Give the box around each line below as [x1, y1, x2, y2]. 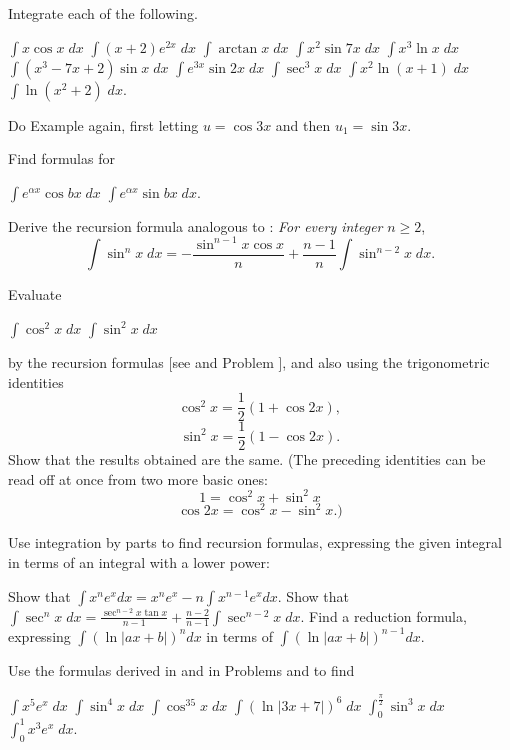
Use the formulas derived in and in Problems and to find [8, 659, 355, 680]
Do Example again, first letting [8, 114, 199, 135]
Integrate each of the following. [8, 3, 198, 23]
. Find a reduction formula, [300, 605, 467, 626]
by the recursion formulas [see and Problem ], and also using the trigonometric [8, 351, 490, 372]
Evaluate [8, 284, 62, 305]
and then [275, 114, 331, 135]
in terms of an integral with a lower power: [8, 552, 270, 573]
